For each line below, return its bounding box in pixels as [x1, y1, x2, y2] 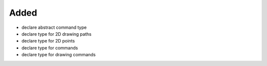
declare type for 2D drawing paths [21, 31, 91, 37]
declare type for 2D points [21, 38, 75, 44]
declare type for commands [21, 44, 78, 51]
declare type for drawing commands [21, 52, 96, 58]
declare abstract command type [21, 24, 87, 30]
